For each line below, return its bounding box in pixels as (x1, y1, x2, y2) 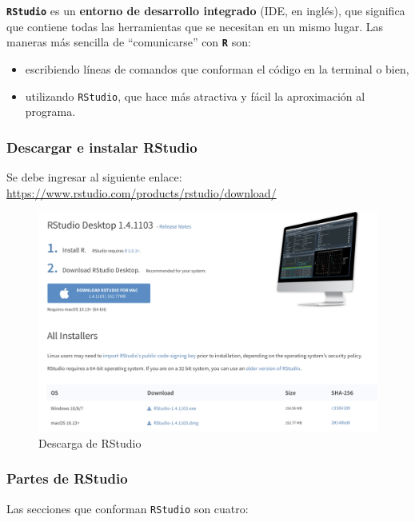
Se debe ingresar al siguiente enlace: (6, 168, 182, 185)
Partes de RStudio (6, 468, 128, 488)
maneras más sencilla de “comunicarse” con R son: (6, 34, 251, 50)
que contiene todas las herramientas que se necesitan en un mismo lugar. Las (6, 18, 383, 34)
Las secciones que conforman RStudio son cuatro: (6, 500, 249, 516)
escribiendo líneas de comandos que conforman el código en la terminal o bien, (25, 60, 409, 77)
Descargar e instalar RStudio (6, 137, 198, 157)
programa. (25, 103, 76, 120)
